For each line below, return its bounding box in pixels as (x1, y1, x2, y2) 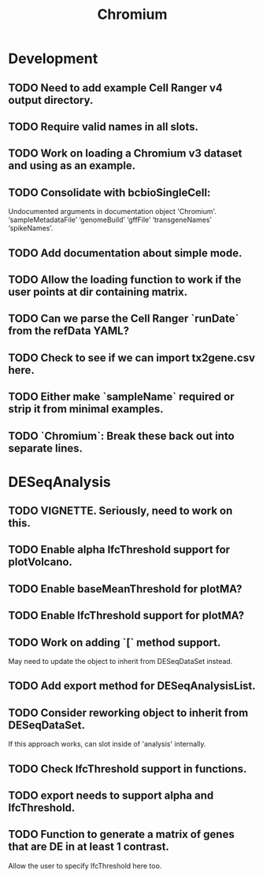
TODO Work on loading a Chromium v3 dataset (8, 147, 243, 160)
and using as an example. (8, 159, 136, 172)
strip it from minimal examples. (8, 403, 164, 416)
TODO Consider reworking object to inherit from (8, 706, 249, 719)
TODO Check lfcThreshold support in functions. (8, 762, 247, 776)
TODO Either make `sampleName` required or (8, 390, 235, 404)
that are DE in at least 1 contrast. (8, 840, 169, 854)
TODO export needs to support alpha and (8, 789, 214, 802)
